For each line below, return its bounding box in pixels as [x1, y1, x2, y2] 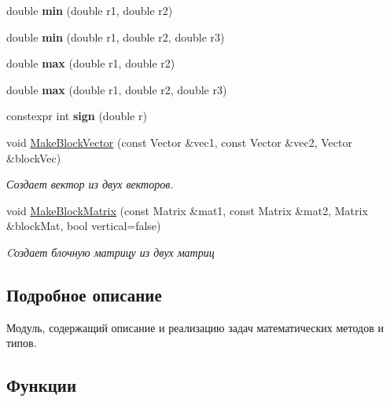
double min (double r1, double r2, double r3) [6, 28, 225, 45]
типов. [6, 334, 37, 351]
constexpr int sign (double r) [6, 108, 147, 124]
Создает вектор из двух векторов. [6, 176, 174, 192]
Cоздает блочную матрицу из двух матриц [6, 243, 215, 260]
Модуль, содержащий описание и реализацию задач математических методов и [6, 319, 384, 335]
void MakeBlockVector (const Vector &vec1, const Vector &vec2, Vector [6, 133, 352, 150]
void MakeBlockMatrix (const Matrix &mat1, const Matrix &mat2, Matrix [6, 202, 368, 218]
